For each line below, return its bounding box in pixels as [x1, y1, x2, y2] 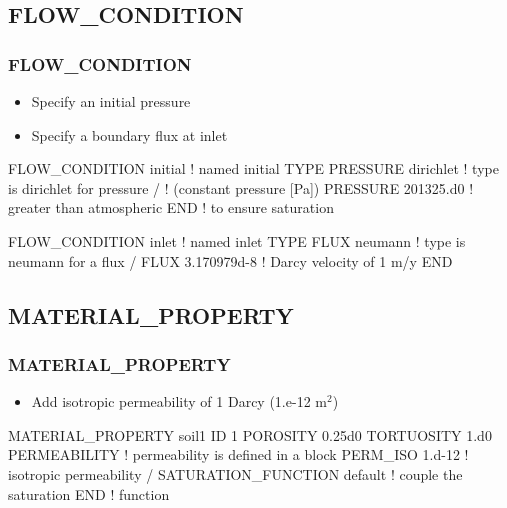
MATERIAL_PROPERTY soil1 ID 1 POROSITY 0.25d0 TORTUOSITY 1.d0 [8, 424, 492, 445]
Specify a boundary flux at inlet [31, 124, 228, 145]
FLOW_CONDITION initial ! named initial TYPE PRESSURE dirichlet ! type [8, 158, 499, 179]
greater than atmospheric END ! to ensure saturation [8, 197, 334, 218]
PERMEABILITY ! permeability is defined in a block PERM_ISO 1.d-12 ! [8, 444, 469, 465]
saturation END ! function [8, 483, 170, 504]
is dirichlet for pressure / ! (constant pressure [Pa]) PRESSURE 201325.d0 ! [8, 177, 474, 198]
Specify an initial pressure [31, 91, 191, 111]
